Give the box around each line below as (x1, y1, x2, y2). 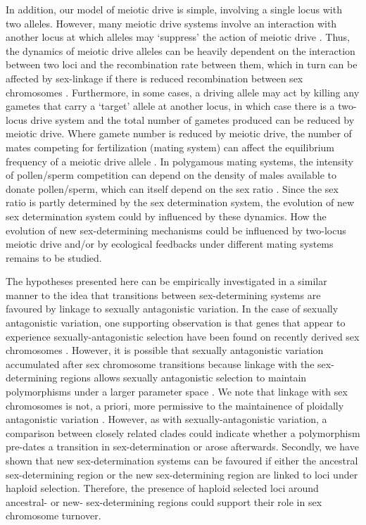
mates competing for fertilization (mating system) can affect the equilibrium (6, 139, 334, 154)
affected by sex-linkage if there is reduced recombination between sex (6, 70, 303, 85)
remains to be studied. (6, 250, 102, 265)
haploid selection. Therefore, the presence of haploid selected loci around (6, 481, 319, 495)
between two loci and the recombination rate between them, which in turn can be (6, 57, 358, 72)
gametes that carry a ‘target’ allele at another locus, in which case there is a (6, 99, 335, 113)
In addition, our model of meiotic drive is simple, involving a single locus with (6, 2, 342, 16)
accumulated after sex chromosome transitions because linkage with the (6, 356, 315, 371)
